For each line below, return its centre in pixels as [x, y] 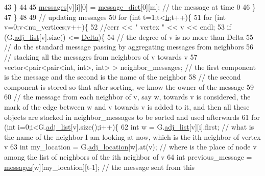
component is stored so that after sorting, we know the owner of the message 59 [129, 86]
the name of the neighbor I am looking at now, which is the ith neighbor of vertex [132, 136]
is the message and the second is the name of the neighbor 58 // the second [123, 77]
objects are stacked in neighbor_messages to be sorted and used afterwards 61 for [132, 117]
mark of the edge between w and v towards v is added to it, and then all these [127, 106]
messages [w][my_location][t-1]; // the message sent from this [100, 167]
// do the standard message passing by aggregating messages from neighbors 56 [129, 47]
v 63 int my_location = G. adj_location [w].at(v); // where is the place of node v [130, 147]
